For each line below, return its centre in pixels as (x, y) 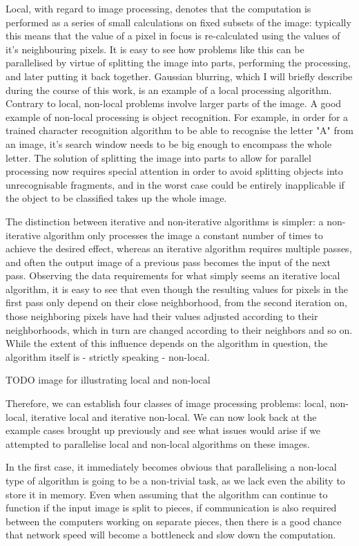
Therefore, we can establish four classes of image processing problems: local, (166, 403)
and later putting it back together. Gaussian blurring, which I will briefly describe (179, 76)
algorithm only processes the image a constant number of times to (183, 235)
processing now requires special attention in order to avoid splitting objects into (174, 171)
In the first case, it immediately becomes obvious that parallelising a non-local (171, 467)
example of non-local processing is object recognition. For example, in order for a (177, 116)
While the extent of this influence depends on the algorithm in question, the (167, 343)
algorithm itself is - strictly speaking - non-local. (108, 356)
